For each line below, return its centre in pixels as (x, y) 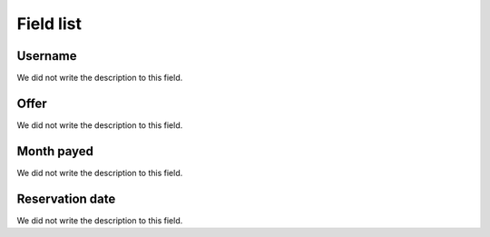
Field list (49, 24)
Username (47, 56)
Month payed (55, 151)
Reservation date (66, 198)
